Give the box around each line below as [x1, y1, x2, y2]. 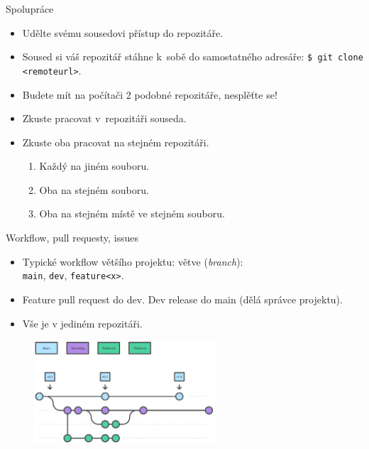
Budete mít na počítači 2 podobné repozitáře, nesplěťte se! [22, 87, 277, 102]
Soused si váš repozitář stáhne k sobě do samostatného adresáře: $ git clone [22, 49, 363, 64]
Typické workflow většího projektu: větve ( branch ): [22, 254, 243, 269]
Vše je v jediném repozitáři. [22, 315, 143, 330]
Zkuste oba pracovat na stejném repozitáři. [22, 134, 209, 149]
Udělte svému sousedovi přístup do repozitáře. [22, 25, 224, 40]
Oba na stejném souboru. [39, 182, 149, 197]
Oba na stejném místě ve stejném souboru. [39, 206, 225, 221]
